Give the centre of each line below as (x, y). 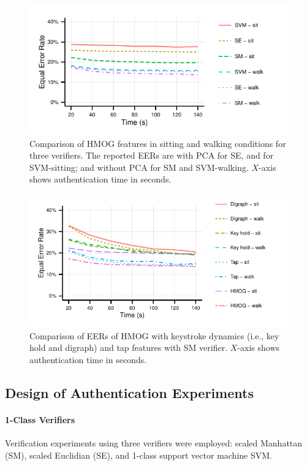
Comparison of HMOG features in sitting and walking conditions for (158, 143)
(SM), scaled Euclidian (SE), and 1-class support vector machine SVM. (138, 455)
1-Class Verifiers (40, 419)
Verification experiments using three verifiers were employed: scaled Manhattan (154, 443)
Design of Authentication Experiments (129, 393)
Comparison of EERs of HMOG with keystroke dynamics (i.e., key (154, 335)
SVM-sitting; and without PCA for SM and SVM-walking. (139, 167)
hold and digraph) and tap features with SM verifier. (129, 348)
